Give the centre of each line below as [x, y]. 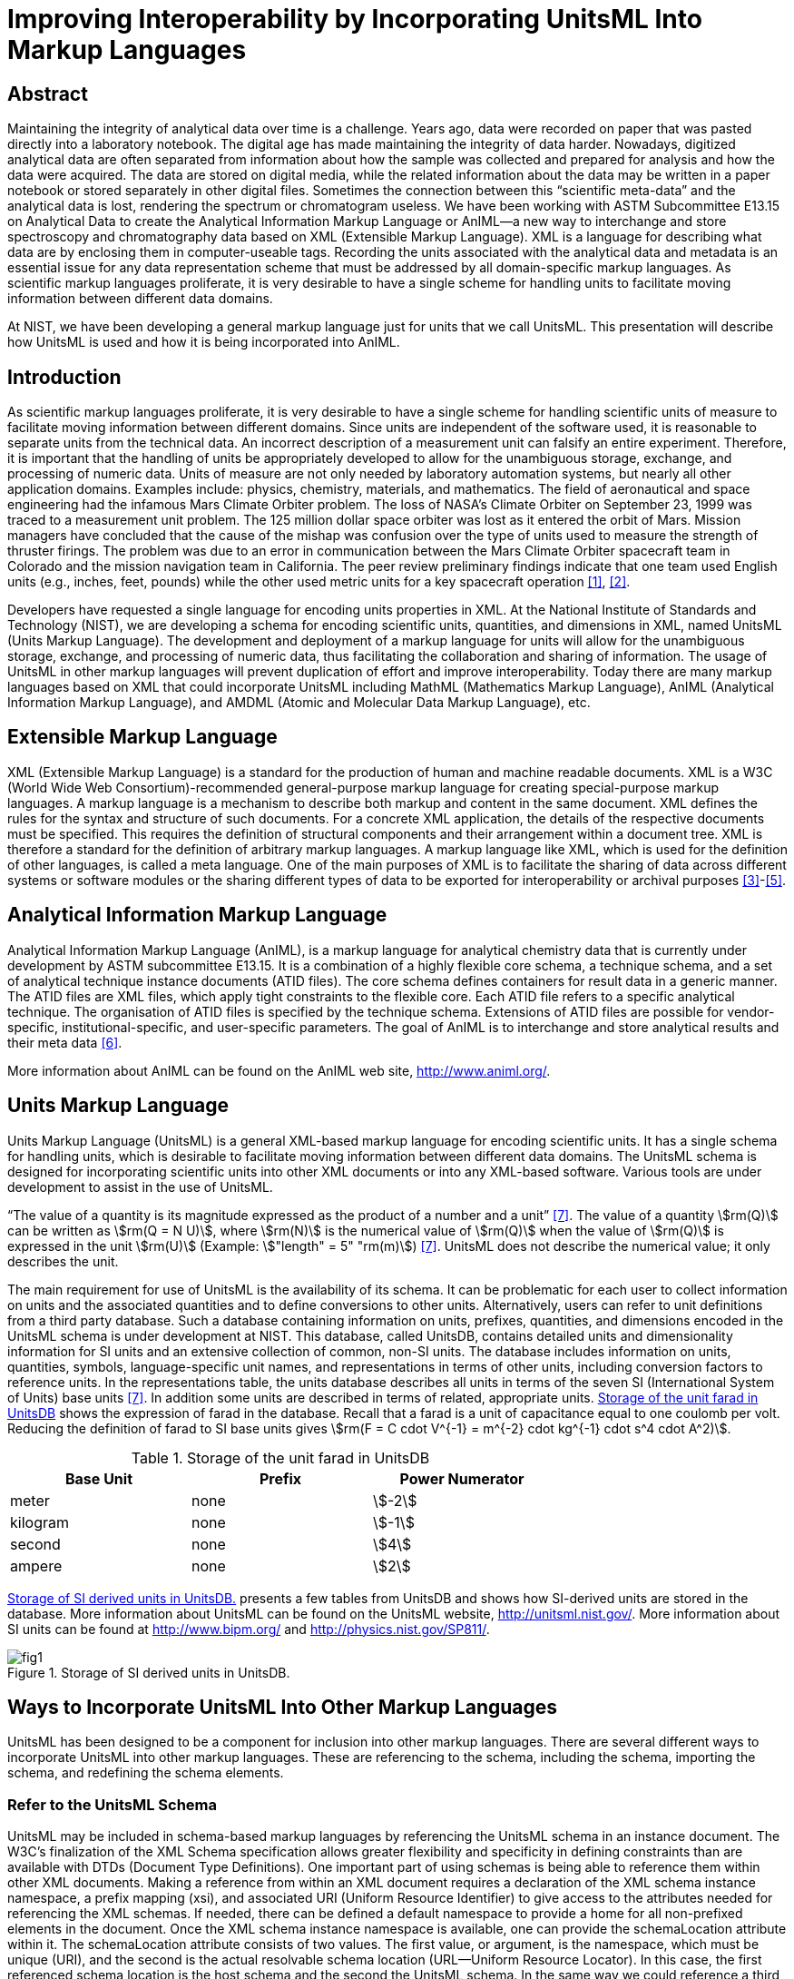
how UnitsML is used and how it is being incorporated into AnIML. [204, 342]
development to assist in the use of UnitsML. [140, 1186]
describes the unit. [63, 1261]
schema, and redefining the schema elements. [146, 1773]
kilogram [39, 1522]
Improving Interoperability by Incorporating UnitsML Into [355, 19]
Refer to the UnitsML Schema [112, 1804]
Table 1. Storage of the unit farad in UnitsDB [280, 1457]
